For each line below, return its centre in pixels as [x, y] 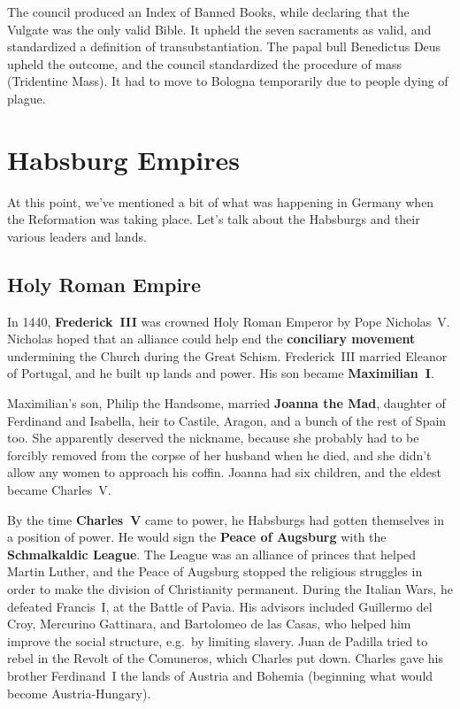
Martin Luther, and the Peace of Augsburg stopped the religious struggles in [215, 571]
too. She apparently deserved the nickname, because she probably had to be [213, 438]
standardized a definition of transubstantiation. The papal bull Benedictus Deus [224, 46]
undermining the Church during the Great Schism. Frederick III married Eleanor [227, 355]
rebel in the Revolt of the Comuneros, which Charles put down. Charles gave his [225, 658]
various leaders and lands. [77, 236]
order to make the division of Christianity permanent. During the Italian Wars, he [230, 588]
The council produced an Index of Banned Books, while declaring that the [208, 12]
